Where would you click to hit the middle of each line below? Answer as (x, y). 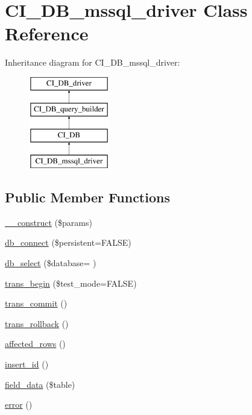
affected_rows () (35, 344)
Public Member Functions (87, 197)
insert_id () (27, 364)
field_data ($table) (40, 384)
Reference (47, 33)
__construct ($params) (49, 222)
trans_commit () (36, 303)
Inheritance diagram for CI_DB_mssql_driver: (93, 62)
